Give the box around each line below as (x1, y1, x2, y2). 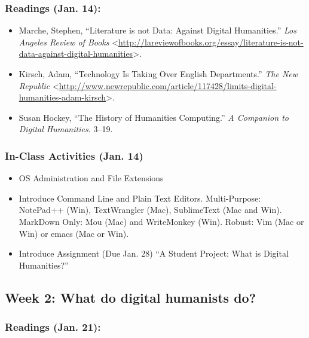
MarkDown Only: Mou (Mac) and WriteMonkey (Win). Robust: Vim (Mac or (19, 215, 304, 227)
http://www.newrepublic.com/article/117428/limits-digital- (59, 79, 277, 92)
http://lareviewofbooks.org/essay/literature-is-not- (118, 35, 304, 48)
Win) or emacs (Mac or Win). (19, 227, 129, 239)
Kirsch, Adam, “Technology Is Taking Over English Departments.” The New (19, 68, 298, 80)
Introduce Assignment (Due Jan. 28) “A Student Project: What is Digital (19, 247, 289, 260)
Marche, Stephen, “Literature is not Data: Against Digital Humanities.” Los (19, 24, 296, 36)
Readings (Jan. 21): (5, 319, 101, 334)
